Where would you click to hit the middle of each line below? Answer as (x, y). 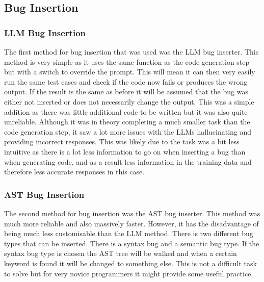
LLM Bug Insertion (45, 32)
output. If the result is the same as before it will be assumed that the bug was (126, 92)
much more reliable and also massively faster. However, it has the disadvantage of (131, 223)
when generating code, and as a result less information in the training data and (128, 161)
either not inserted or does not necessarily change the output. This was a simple (129, 101)
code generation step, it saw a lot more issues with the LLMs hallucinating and (128, 131)
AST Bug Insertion (44, 194)
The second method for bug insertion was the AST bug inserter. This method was (132, 213)
